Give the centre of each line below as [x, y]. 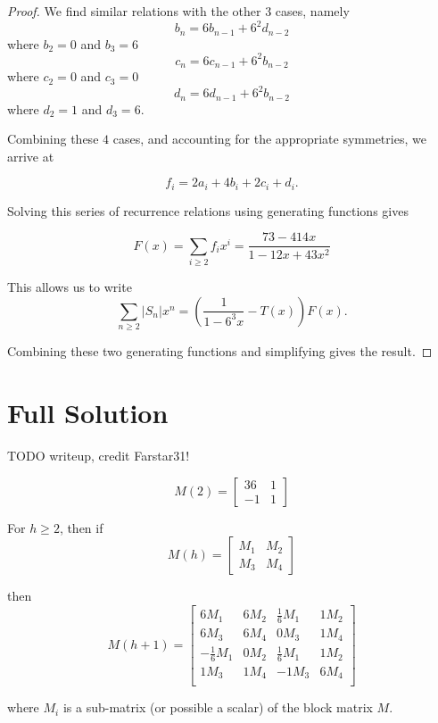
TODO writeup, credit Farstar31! [99, 455]
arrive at [31, 156]
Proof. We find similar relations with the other [134, 11]
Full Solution [88, 412]
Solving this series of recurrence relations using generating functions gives [208, 210]
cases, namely [312, 11]
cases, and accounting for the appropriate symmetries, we [269, 139]
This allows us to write [70, 287]
